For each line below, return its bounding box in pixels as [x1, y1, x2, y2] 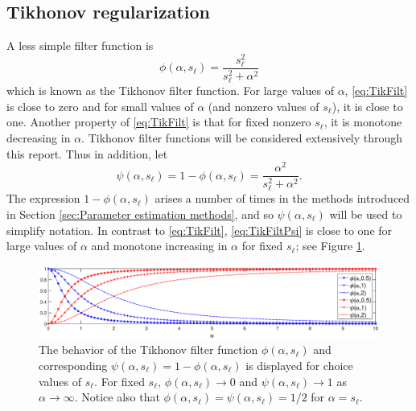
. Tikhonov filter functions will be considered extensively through [81, 129, 403, 146]
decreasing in [6, 129, 71, 146]
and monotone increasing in [91, 237, 228, 254]
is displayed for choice [245, 356, 353, 373]
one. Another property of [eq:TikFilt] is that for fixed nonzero [6, 113, 311, 130]
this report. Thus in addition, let [6, 145, 168, 162]
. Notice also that [74, 388, 160, 405]
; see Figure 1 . [295, 237, 365, 254]
